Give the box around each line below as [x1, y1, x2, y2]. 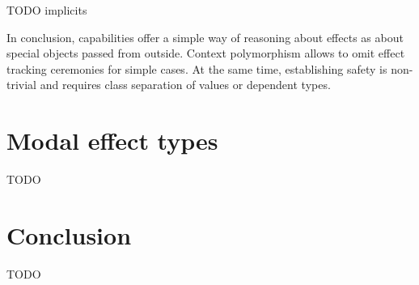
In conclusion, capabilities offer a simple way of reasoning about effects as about [6, 28, 404, 45]
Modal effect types [6, 124, 218, 157]
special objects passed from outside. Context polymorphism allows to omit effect [6, 45, 405, 62]
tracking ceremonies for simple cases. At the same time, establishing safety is [6, 60, 387, 77]
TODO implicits [6, 2, 87, 18]
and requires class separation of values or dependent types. [40, 76, 331, 93]
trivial [6, 76, 37, 93]
